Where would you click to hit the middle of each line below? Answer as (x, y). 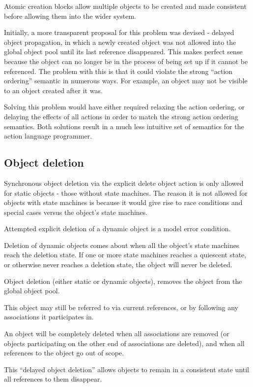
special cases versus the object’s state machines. (76, 212)
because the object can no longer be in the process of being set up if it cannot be (126, 61)
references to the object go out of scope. (64, 353)
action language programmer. (48, 136)
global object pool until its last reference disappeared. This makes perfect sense (123, 52)
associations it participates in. (49, 317)
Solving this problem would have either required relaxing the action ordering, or (125, 107)
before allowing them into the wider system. (70, 16)
